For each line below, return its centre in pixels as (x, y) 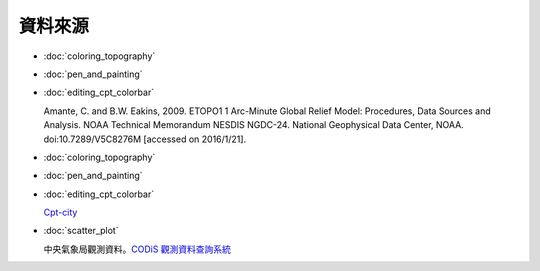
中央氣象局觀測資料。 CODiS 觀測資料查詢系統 (137, 249)
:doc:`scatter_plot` (81, 231)
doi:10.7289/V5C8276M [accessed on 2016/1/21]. (145, 139)
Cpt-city (60, 212)
